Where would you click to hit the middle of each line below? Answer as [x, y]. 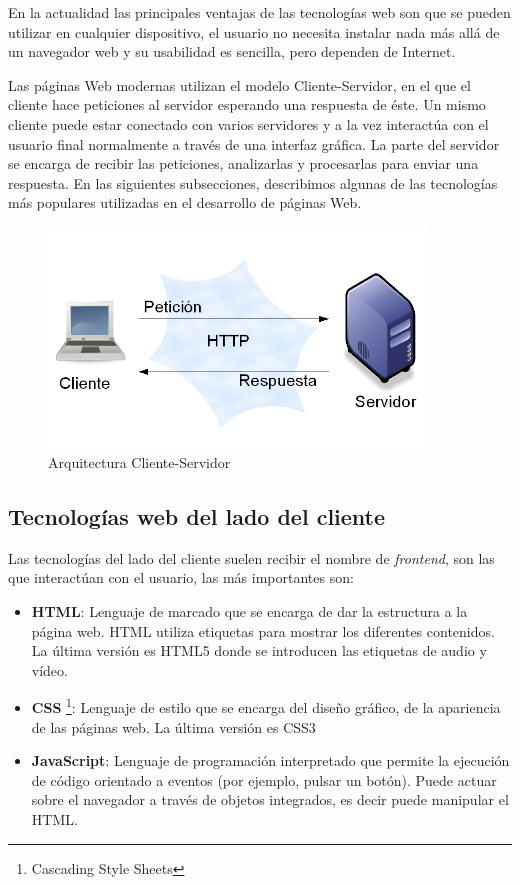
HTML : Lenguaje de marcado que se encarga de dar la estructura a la [249, 610]
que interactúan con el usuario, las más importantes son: [181, 577]
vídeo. [49, 669]
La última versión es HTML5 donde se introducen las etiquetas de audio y [259, 650]
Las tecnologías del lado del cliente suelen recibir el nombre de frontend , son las [251, 557]
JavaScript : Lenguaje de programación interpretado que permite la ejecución [270, 760]
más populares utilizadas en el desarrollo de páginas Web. [185, 202]
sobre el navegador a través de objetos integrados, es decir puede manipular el [270, 799]
